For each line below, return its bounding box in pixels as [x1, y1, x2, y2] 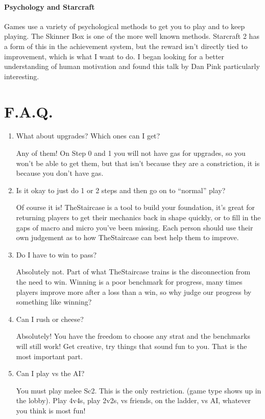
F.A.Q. [4, 101, 53, 122]
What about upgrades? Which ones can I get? [16, 130, 160, 141]
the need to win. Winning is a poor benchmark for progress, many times [16, 276, 243, 287]
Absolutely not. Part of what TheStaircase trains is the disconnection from [16, 266, 251, 277]
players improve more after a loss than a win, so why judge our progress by [16, 286, 252, 297]
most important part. [16, 351, 83, 361]
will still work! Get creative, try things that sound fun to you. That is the [16, 340, 247, 351]
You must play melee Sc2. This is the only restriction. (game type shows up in [16, 385, 261, 395]
